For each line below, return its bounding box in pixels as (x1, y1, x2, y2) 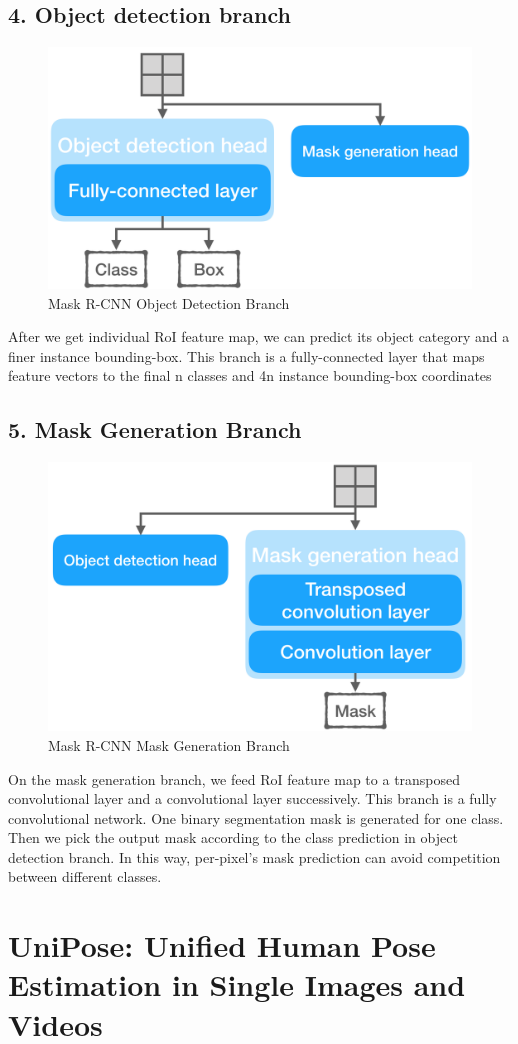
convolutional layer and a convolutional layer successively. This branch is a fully (8, 788, 497, 809)
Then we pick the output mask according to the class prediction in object (8, 827, 458, 848)
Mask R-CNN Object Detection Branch (48, 292, 290, 313)
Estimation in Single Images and (8, 964, 466, 1005)
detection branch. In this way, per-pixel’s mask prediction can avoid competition (8, 846, 501, 867)
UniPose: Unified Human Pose (8, 925, 436, 966)
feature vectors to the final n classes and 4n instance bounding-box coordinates (8, 365, 492, 386)
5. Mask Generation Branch (8, 414, 302, 445)
